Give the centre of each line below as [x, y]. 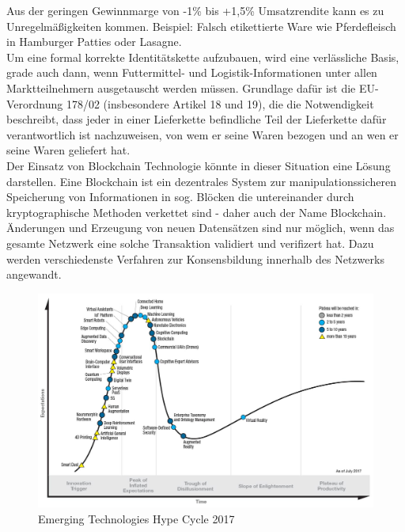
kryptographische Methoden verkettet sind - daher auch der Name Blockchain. [197, 212]
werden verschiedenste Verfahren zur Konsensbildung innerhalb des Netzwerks [195, 258]
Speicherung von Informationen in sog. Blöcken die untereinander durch [180, 197]
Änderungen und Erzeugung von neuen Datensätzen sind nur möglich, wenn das [201, 228]
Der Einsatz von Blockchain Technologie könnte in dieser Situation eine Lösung [199, 165]
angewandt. [34, 274]
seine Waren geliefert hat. [68, 150]
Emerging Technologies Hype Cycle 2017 [136, 518]
